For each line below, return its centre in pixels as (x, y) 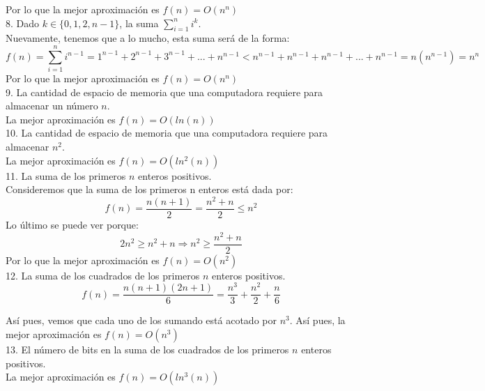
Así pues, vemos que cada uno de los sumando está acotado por (141, 320)
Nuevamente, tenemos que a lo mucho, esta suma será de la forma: (148, 38)
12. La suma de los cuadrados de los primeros (103, 275)
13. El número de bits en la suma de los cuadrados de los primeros (147, 350)
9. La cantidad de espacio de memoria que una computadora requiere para (164, 92)
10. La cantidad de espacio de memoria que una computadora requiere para (167, 133)
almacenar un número (52, 106)
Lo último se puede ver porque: (72, 224)
